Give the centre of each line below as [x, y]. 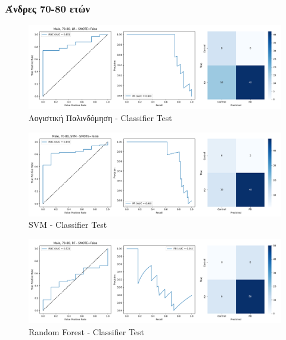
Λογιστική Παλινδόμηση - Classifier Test [100, 118]
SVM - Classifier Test [68, 225]
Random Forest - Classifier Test [87, 331]
